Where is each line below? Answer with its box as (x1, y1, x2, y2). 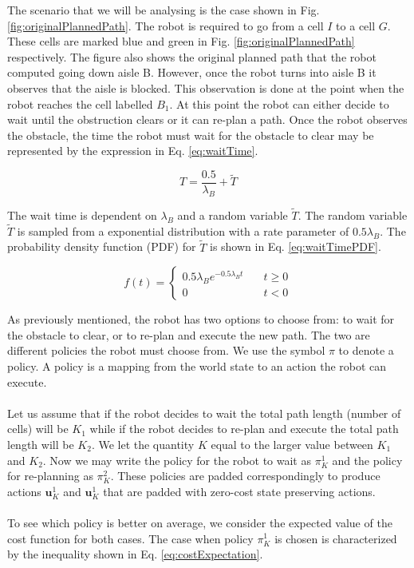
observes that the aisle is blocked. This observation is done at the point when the (7, 79, 404, 96)
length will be (7, 435, 74, 452)
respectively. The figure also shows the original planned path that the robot (7, 48, 377, 65)
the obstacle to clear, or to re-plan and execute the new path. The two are (7, 326, 370, 343)
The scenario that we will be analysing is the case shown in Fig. (7, 2, 320, 18)
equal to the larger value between (211, 435, 373, 452)
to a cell (336, 17, 376, 34)
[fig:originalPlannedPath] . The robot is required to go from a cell (7, 17, 324, 34)
